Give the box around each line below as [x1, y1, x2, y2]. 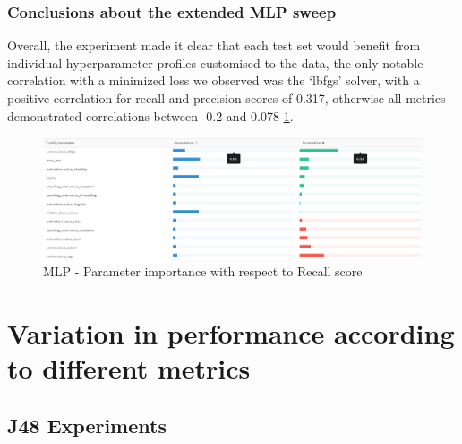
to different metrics [7, 350, 251, 387]
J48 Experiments [7, 411, 167, 439]
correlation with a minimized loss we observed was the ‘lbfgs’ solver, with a [7, 71, 420, 90]
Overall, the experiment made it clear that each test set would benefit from [7, 36, 421, 55]
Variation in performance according [7, 314, 455, 351]
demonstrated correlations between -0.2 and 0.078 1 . [7, 106, 294, 125]
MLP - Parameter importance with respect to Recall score [43, 262, 363, 281]
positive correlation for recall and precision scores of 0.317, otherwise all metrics [7, 89, 446, 107]
